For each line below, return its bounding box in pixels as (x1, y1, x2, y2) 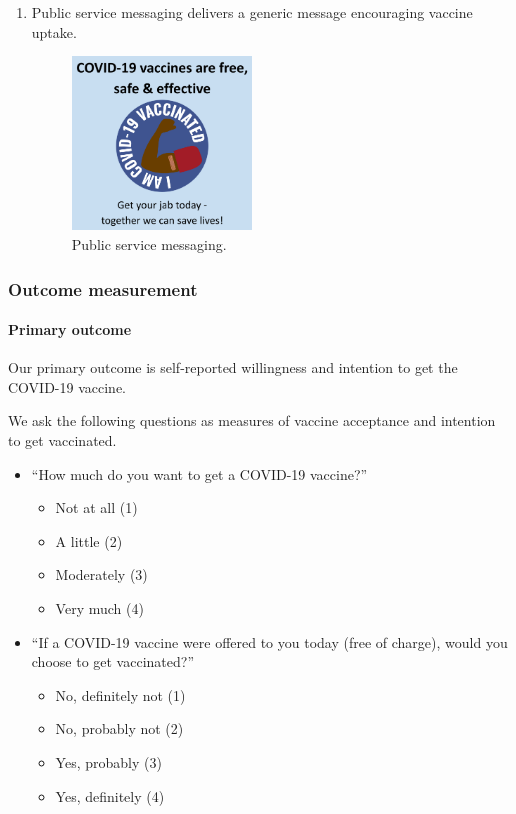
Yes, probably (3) (55, 752, 162, 772)
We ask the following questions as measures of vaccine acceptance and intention (8, 410, 496, 431)
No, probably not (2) (55, 718, 184, 739)
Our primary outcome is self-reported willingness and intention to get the (8, 357, 458, 378)
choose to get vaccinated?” (31, 651, 195, 672)
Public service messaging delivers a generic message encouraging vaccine (31, 2, 473, 22)
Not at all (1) (55, 497, 138, 518)
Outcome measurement (8, 276, 198, 301)
